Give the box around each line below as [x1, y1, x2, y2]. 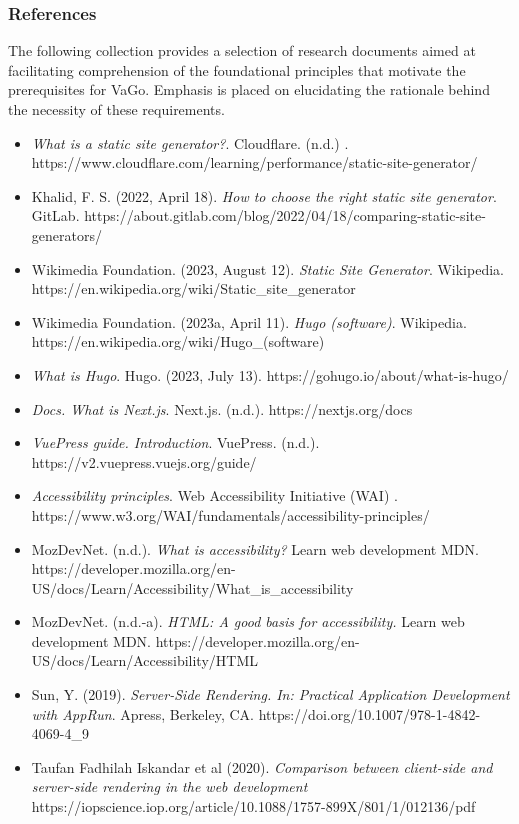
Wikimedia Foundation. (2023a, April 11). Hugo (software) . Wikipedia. [31, 311, 467, 332]
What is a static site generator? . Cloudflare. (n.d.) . [31, 132, 349, 153]
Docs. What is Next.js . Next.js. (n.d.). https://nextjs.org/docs [31, 398, 413, 419]
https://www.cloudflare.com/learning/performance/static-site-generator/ [31, 152, 478, 173]
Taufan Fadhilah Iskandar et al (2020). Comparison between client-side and [31, 756, 493, 777]
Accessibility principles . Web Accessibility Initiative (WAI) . [31, 485, 398, 506]
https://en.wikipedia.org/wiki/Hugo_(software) [31, 331, 325, 352]
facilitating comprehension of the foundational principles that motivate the [8, 59, 466, 80]
